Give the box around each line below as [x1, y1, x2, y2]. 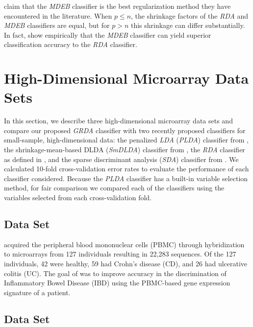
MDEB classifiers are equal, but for [4, 20, 110, 30]
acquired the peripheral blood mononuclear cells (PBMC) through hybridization [4, 239, 245, 249]
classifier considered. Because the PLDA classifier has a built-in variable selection [4, 173, 248, 183]
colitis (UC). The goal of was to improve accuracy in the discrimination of [4, 268, 227, 278]
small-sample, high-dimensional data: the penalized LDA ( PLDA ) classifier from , [4, 135, 249, 145]
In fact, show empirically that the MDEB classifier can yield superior [4, 29, 211, 40]
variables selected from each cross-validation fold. [4, 192, 152, 203]
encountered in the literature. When [4, 10, 112, 21]
